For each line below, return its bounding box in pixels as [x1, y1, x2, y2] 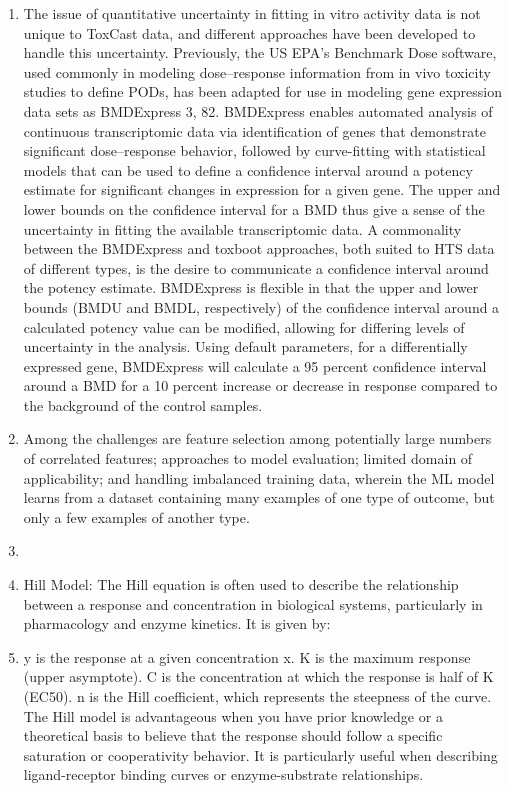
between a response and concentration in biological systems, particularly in [23, 593, 483, 614]
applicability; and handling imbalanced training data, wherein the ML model [23, 467, 495, 488]
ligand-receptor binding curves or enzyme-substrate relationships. [23, 764, 424, 785]
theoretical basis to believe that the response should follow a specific [23, 725, 443, 746]
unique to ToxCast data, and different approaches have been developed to [23, 22, 476, 43]
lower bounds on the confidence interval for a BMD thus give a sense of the [23, 198, 485, 219]
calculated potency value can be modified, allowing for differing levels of [23, 316, 465, 337]
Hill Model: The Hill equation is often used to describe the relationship [23, 574, 459, 595]
